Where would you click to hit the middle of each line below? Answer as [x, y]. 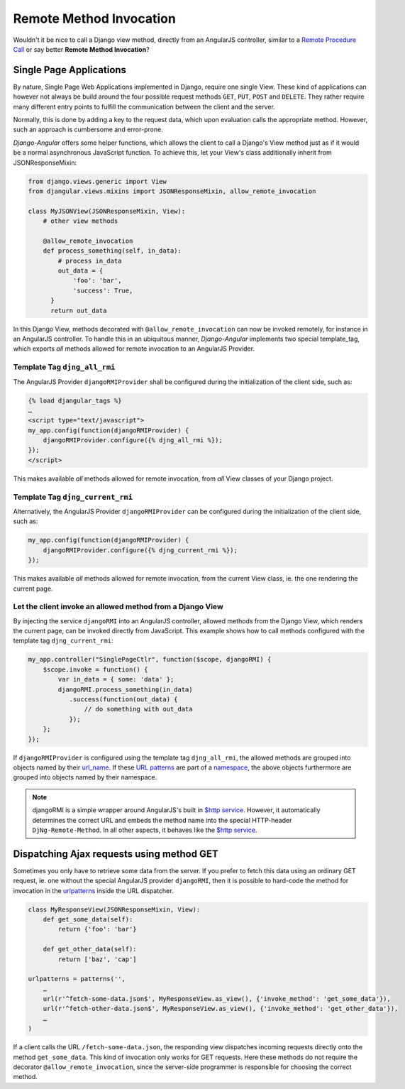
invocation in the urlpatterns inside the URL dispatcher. [93, 890]
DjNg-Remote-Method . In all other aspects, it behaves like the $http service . [145, 830]
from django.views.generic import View [97, 181]
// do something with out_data [138, 709]
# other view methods [81, 221]
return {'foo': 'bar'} [98, 929]
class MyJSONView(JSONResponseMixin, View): [107, 211]
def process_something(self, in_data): [112, 251]
